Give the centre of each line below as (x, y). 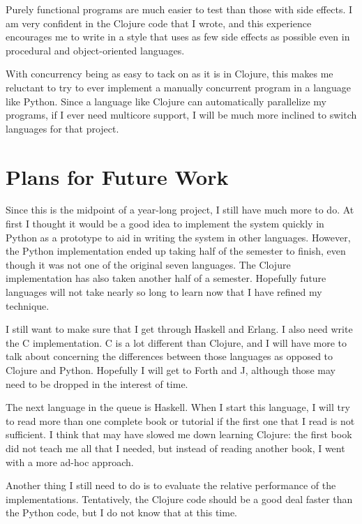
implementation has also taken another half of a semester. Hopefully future (166, 278)
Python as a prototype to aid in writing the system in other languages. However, (178, 237)
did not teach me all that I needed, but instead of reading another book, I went (175, 448)
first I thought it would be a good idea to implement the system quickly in (165, 224)
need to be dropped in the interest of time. (97, 383)
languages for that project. (62, 128)
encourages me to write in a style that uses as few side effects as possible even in (178, 37)
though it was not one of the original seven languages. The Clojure (148, 264)
